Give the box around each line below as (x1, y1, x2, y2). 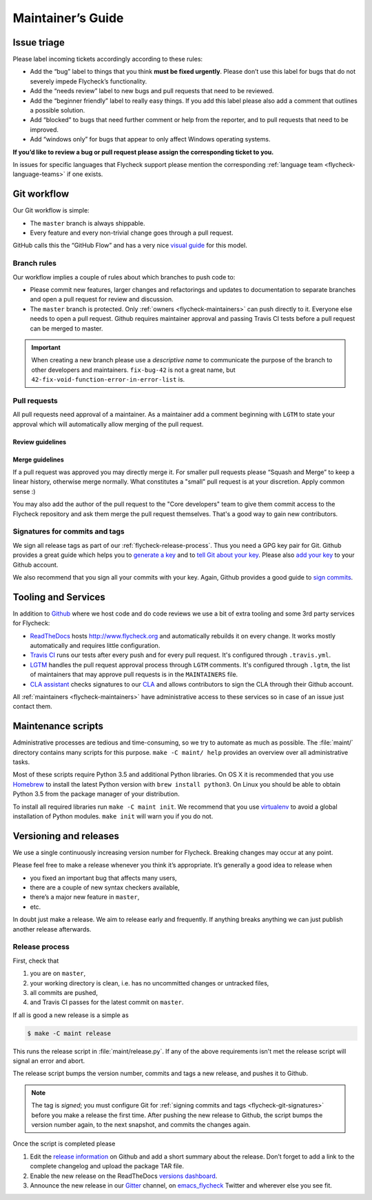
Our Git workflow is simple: (12, 206, 90, 215)
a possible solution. (30, 106, 85, 115)
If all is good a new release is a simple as (12, 1011, 129, 1019)
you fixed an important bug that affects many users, (30, 874, 177, 882)
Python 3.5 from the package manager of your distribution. (12, 790, 180, 798)
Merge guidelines (12, 455, 65, 464)
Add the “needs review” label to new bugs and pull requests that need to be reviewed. (30, 87, 274, 95)
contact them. (12, 702, 53, 711)
